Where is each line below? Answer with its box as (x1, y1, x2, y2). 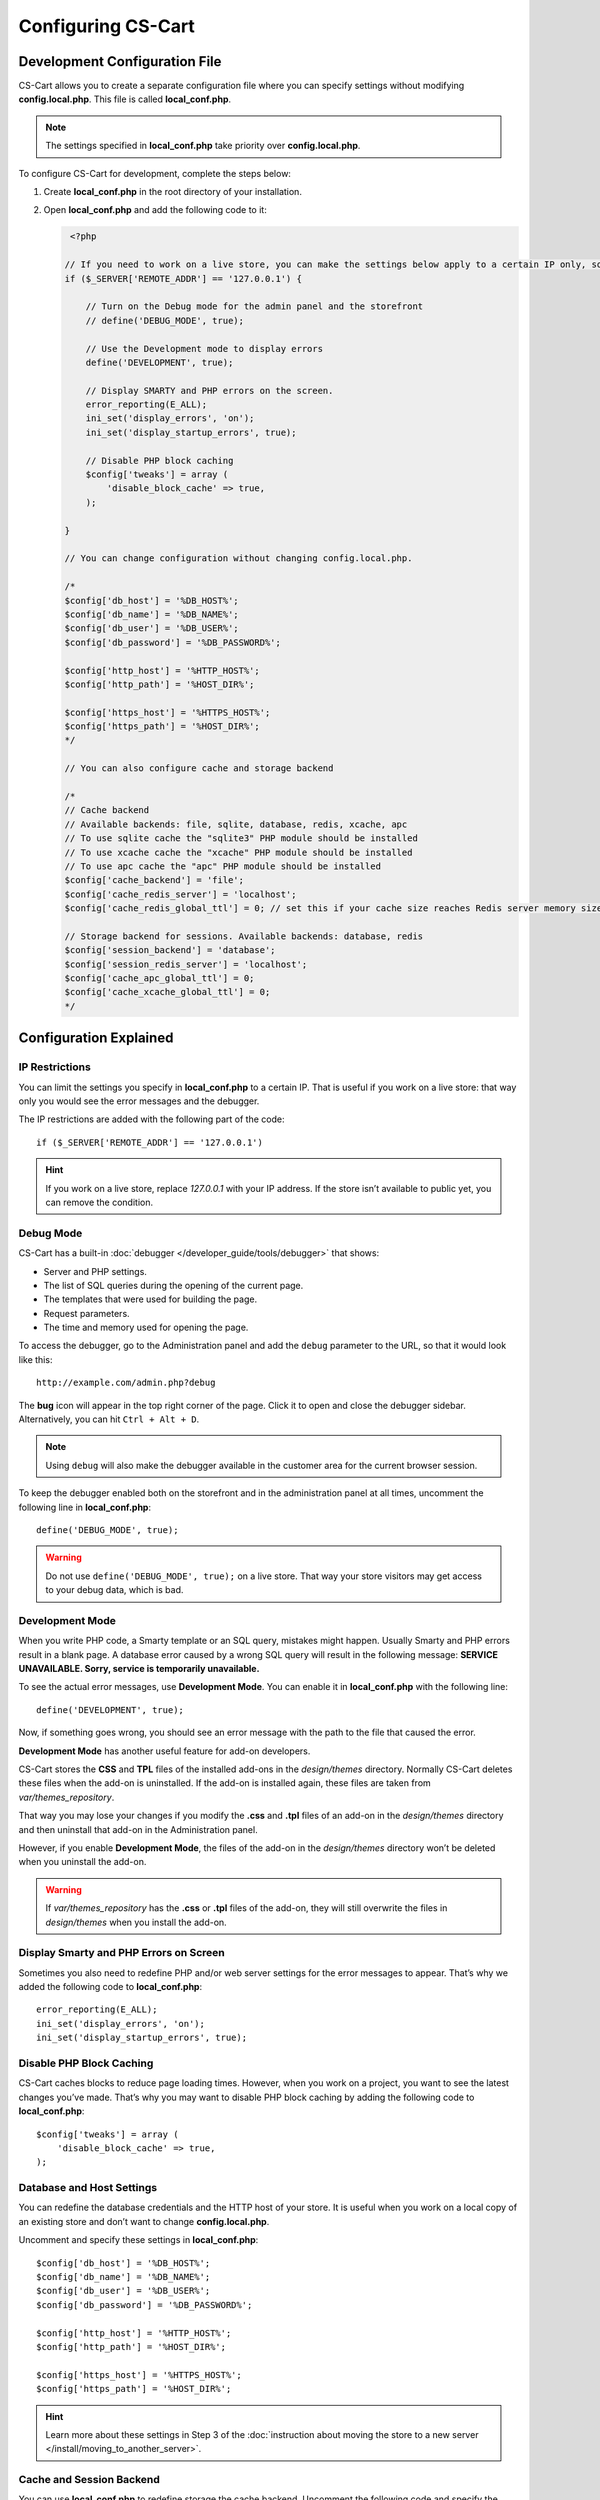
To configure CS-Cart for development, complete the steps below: (18, 167, 292, 179)
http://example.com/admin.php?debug (36, 1377, 216, 1389)
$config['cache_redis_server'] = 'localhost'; (64, 888, 297, 900)
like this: (18, 1353, 53, 1365)
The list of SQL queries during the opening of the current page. (43, 1279, 304, 1291)
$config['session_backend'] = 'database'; (64, 945, 276, 956)
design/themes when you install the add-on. (45, 1916, 227, 1928)
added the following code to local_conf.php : (18, 1981, 203, 1993)
